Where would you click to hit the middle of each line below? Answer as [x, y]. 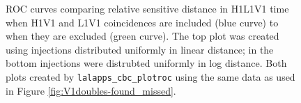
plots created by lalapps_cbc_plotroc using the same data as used [150, 76]
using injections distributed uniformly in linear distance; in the [140, 49]
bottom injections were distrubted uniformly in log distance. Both [146, 63]
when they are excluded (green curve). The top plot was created [142, 36]
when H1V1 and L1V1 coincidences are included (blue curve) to [142, 22]
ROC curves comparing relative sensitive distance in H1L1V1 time [147, 8]
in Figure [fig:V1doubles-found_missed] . [91, 90]
